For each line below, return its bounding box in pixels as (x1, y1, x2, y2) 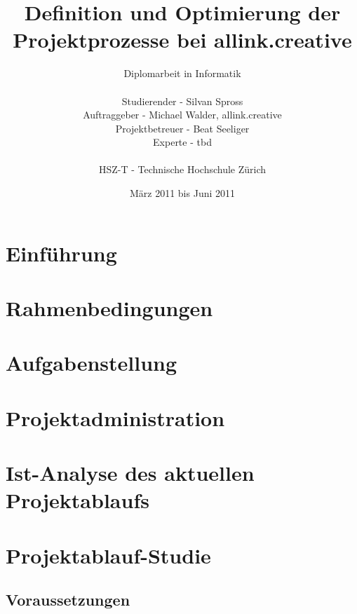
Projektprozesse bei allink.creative (13, 25, 352, 54)
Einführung (6, 238, 117, 267)
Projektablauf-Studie (6, 540, 211, 569)
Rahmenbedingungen (6, 294, 213, 322)
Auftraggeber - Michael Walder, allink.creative (83, 107, 282, 122)
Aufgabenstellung (6, 348, 177, 377)
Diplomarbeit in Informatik (123, 66, 241, 81)
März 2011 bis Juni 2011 (129, 186, 236, 200)
